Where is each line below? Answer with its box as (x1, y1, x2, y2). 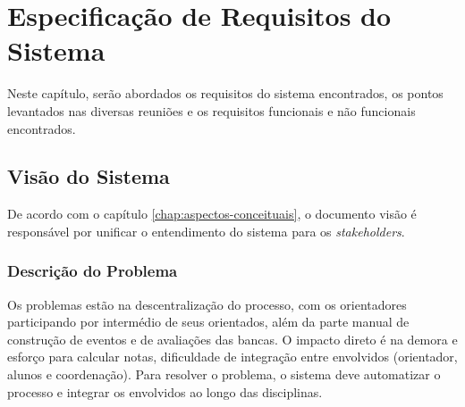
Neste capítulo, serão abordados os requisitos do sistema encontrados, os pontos (7, 84, 444, 103)
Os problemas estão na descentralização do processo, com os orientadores (7, 295, 407, 313)
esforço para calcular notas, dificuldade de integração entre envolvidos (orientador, (7, 347, 458, 366)
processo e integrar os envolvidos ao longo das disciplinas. (7, 382, 323, 401)
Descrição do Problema (7, 260, 178, 282)
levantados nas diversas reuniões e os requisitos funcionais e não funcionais (7, 101, 416, 120)
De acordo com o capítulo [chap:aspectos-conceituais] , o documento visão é (7, 204, 417, 223)
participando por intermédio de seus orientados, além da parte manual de (7, 312, 410, 331)
